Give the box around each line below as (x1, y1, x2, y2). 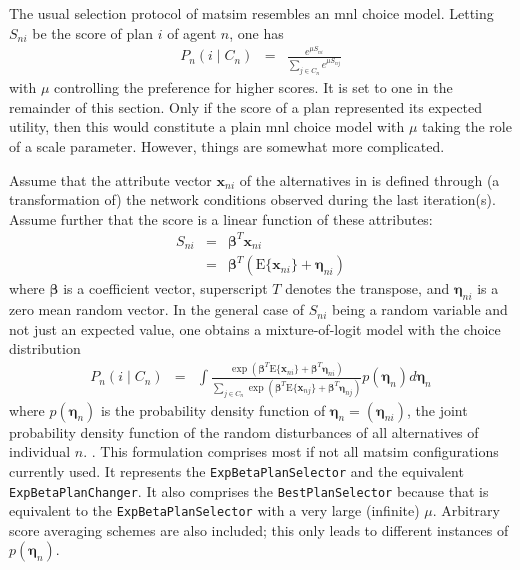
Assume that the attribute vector (9, 169, 212, 190)
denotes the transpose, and (285, 278, 450, 299)
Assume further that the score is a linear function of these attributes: (9, 208, 433, 229)
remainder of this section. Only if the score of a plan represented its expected (9, 96, 483, 117)
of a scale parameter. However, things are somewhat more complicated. (9, 136, 445, 157)
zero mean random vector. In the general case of (9, 299, 304, 320)
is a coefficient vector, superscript (63, 278, 268, 299)
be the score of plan (32, 22, 153, 43)
